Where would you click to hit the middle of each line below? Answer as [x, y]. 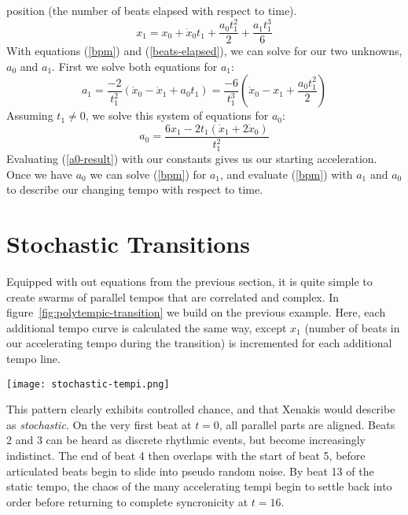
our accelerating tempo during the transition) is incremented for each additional [199, 343]
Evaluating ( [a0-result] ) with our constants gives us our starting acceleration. [192, 159]
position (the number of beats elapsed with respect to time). [152, 10]
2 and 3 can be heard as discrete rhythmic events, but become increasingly [186, 440]
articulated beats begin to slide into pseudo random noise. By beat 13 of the [190, 471]
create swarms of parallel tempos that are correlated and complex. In [173, 296]
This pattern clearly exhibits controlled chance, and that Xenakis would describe [201, 409]
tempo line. [33, 358]
